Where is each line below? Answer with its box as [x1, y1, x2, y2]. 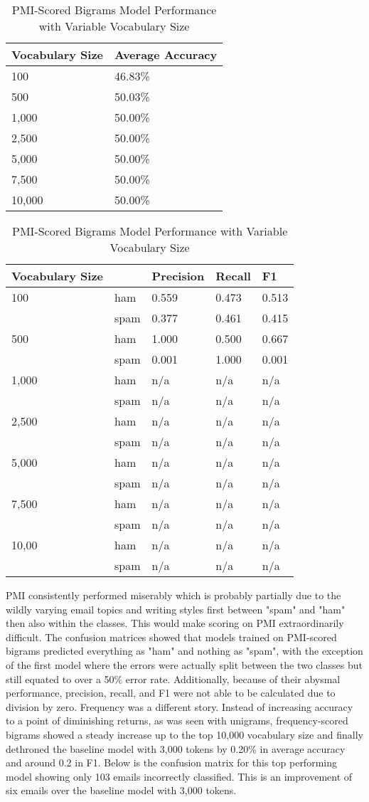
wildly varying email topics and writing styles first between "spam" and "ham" [6, 601, 346, 616]
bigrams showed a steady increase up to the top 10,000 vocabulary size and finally [6, 727, 363, 742]
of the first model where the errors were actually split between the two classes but [6, 657, 363, 672]
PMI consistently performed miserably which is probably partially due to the [6, 588, 341, 602]
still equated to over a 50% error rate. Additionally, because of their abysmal [6, 671, 341, 686]
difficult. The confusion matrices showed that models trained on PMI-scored [6, 629, 337, 644]
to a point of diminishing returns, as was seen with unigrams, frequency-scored [6, 713, 348, 728]
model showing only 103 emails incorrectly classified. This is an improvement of [6, 769, 353, 783]
